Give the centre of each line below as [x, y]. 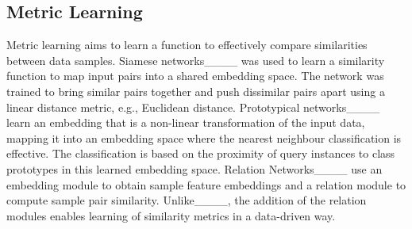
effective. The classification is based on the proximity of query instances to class [201, 153]
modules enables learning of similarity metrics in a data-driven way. [171, 215]
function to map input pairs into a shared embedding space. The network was [195, 76]
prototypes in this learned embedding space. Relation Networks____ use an [194, 168]
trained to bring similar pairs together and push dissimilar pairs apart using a [196, 91]
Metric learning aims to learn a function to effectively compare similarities [187, 45]
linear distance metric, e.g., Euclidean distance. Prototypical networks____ [193, 107]
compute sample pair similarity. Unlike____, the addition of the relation [187, 200]
